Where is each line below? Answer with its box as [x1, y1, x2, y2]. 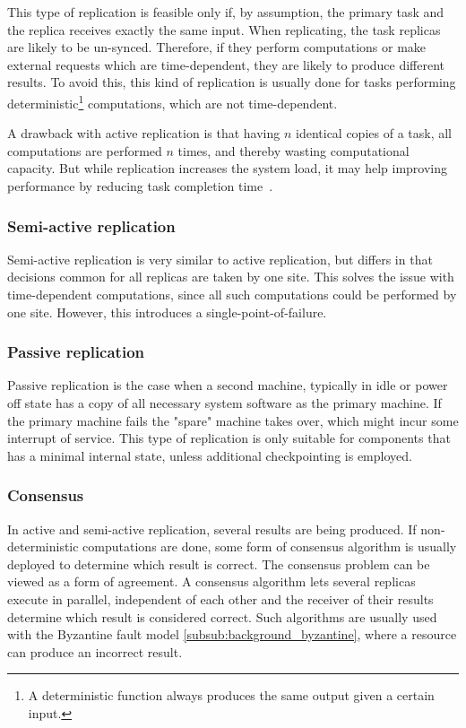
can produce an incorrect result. [7, 642, 183, 661]
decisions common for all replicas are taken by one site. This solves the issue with [7, 267, 454, 286]
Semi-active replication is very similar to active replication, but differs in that [7, 249, 433, 268]
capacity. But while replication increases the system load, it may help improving [7, 159, 447, 178]
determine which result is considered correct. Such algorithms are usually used [7, 607, 437, 626]
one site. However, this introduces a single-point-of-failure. [7, 302, 327, 321]
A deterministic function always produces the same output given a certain [28, 686, 435, 705]
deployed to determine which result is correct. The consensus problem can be [7, 554, 430, 573]
